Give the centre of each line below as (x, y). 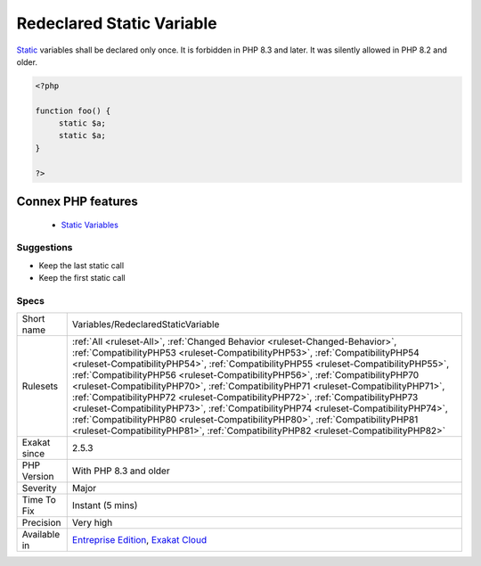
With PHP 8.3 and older (121, 471)
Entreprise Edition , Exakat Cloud (139, 540)
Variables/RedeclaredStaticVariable (146, 324)
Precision (41, 523)
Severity (39, 488)
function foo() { (73, 111)
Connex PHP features (77, 202)
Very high (92, 523)
